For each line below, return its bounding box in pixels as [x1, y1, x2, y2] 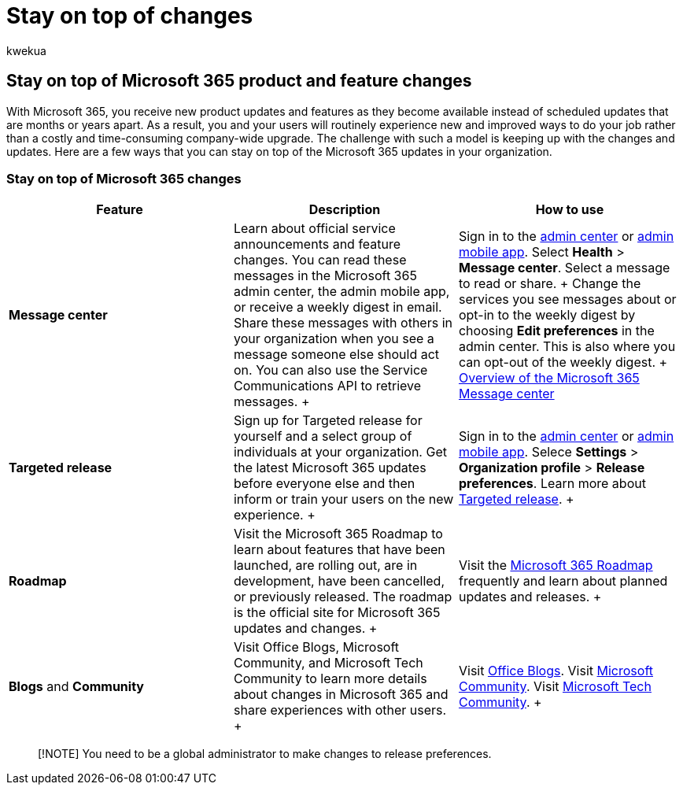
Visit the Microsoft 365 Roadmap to [233, 526, 443, 542]
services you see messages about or [458, 291, 677, 308]
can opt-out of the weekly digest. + [458, 354, 668, 371]
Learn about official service [233, 220, 396, 237]
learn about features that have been [233, 542, 445, 558]
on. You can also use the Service [233, 362, 428, 379]
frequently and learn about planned [458, 573, 668, 590]
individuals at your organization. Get [233, 444, 447, 460]
